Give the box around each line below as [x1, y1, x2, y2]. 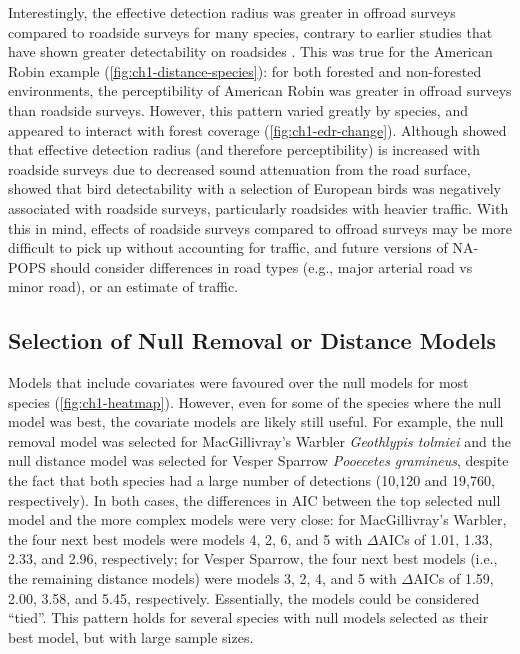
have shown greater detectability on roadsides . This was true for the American [8, 41, 493, 62]
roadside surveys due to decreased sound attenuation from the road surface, [8, 158, 471, 179]
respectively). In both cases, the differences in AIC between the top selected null [8, 489, 501, 510]
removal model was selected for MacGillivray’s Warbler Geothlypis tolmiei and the [8, 430, 511, 451]
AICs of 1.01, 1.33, [378, 528, 493, 549]
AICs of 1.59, [413, 568, 494, 589]
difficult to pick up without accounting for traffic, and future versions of [8, 237, 448, 258]
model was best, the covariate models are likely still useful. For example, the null [8, 411, 504, 432]
